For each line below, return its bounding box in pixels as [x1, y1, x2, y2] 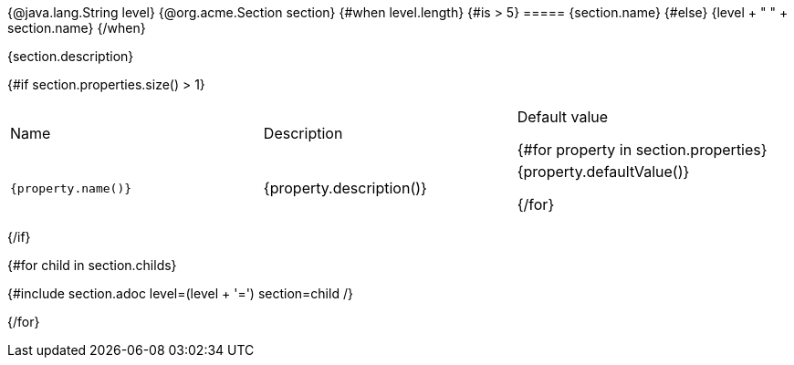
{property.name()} [10, 181, 132, 195]
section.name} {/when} [7, 20, 146, 36]
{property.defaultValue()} [517, 162, 690, 181]
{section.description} [7, 48, 134, 64]
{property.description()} [263, 179, 427, 197]
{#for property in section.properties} [517, 141, 768, 159]
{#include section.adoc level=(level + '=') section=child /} [7, 286, 353, 301]
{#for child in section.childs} [7, 257, 177, 273]
